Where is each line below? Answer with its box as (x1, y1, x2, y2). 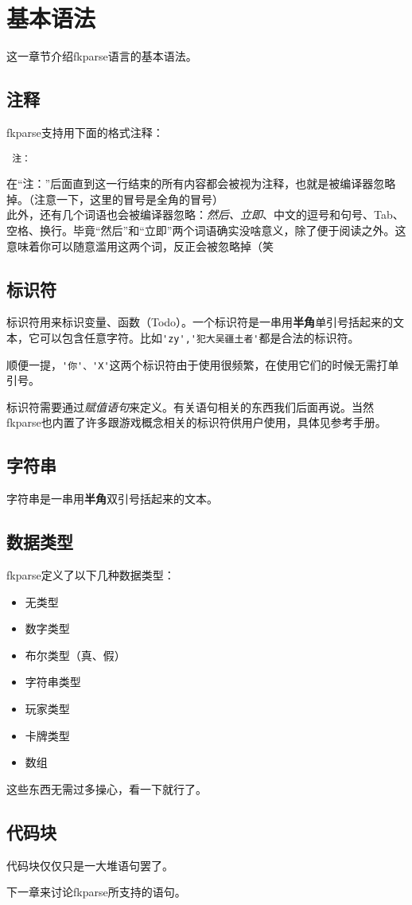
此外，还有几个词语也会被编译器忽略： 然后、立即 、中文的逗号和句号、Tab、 (6, 206, 404, 223)
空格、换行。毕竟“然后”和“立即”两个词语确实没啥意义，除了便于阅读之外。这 (6, 221, 406, 238)
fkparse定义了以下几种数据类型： (6, 567, 175, 583)
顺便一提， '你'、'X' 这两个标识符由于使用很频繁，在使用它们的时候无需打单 (6, 356, 399, 373)
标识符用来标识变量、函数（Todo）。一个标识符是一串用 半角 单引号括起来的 (6, 314, 394, 330)
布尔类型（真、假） (25, 646, 126, 663)
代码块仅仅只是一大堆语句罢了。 (6, 856, 173, 873)
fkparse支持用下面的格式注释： (6, 123, 164, 140)
